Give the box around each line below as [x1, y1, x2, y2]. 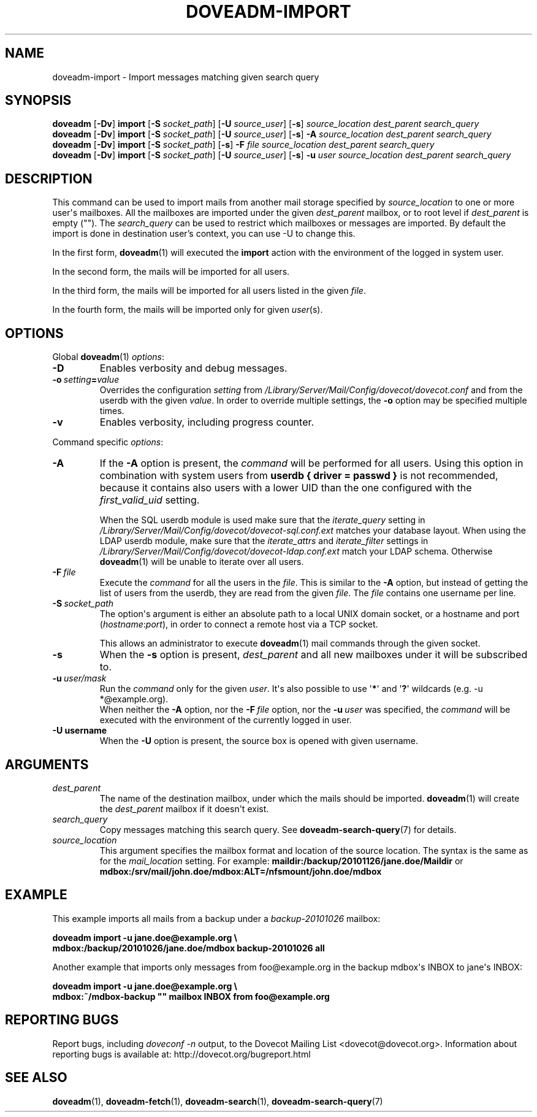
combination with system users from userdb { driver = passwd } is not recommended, [99, 469, 498, 482]
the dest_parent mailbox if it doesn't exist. [99, 803, 269, 814]
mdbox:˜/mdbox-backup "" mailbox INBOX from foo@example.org [52, 991, 330, 1002]
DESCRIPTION [5, 171, 93, 186]
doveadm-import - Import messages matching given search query [52, 71, 319, 82]
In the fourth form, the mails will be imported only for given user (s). [52, 304, 323, 315]
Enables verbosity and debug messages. [99, 362, 288, 375]
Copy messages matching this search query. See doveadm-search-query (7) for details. [99, 824, 457, 835]
